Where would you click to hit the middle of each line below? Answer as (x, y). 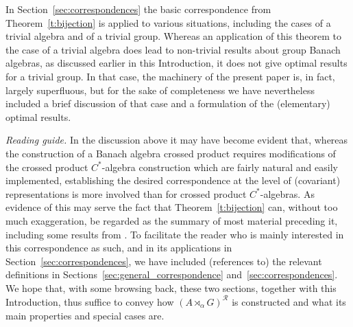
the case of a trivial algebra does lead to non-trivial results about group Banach (173, 49)
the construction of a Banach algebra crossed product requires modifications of (171, 153)
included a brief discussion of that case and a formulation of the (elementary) (168, 103)
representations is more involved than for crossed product (126, 193)
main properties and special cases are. (85, 315)
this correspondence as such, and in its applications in (119, 248)
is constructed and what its (289, 301)
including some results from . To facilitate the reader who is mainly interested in (175, 234)
